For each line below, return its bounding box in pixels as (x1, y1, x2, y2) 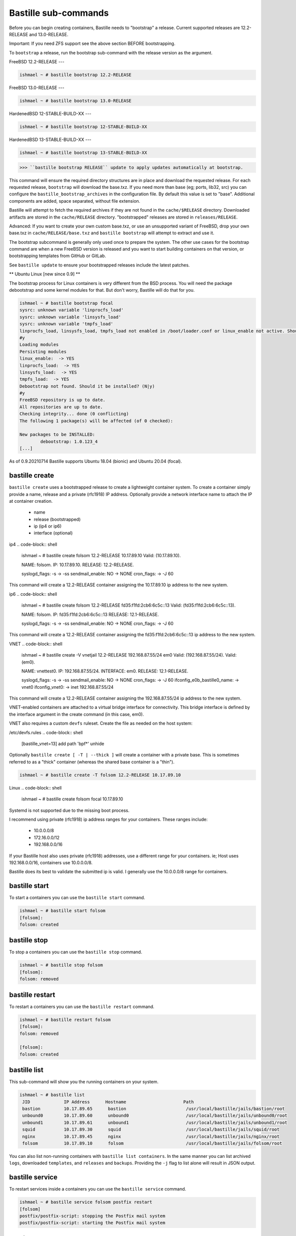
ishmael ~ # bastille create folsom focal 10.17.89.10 (21, 796, 123, 802)
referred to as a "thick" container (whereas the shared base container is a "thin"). (9, 759, 175, 765)
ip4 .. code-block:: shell (9, 541, 58, 547)
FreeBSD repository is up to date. (19, 397, 106, 403)
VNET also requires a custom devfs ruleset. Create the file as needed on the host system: (9, 720, 193, 726)
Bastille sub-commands (9, 7, 109, 18)
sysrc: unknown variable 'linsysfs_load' (19, 314, 121, 320)
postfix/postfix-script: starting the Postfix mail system (19, 1220, 165, 1226)
